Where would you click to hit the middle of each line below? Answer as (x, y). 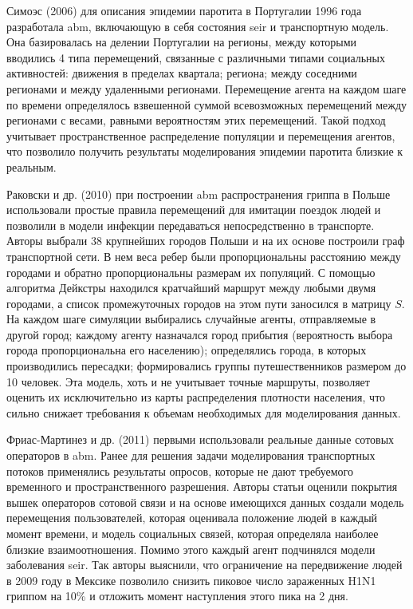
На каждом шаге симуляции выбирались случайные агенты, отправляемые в (191, 319)
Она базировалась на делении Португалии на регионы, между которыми (182, 42)
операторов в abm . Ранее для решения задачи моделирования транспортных (191, 455)
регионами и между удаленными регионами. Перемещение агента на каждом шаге (206, 88)
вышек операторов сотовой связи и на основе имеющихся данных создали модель (205, 502)
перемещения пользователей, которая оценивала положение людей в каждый (192, 518)
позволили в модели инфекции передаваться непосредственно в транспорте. (191, 225)
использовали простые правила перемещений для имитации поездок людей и (194, 210)
